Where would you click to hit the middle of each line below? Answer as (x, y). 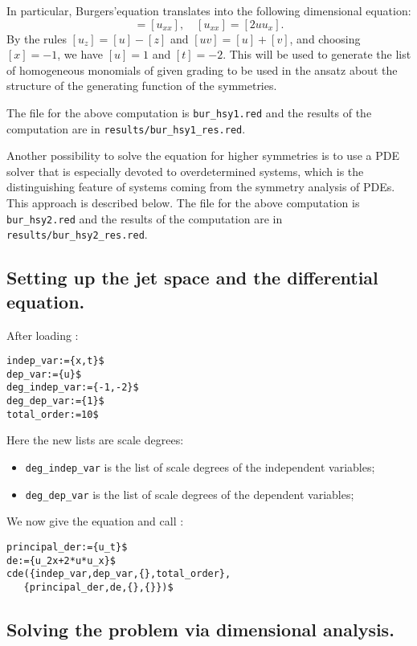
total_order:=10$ (53, 414)
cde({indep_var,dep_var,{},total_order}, (119, 574)
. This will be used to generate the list (317, 54)
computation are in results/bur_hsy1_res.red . (126, 128)
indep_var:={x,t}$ (55, 361)
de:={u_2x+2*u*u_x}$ (61, 560)
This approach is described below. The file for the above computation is (183, 203)
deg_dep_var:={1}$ (55, 401)
